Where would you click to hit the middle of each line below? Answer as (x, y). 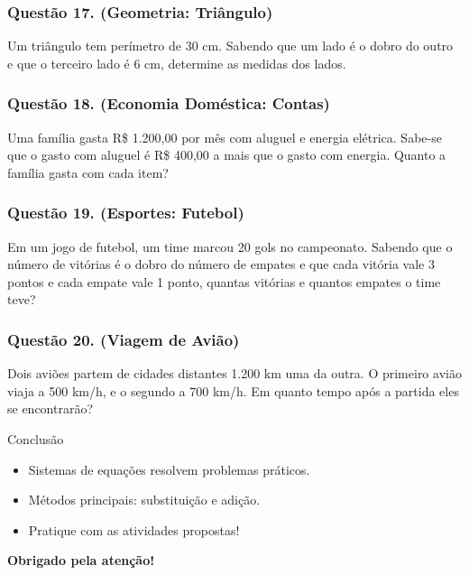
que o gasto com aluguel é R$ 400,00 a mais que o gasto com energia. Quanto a (227, 155)
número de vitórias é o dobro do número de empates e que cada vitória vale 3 (221, 264)
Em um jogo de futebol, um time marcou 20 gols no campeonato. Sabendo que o (230, 246)
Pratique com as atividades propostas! (134, 529)
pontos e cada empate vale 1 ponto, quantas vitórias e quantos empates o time (224, 281)
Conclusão (36, 439)
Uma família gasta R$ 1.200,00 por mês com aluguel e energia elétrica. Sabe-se (225, 137)
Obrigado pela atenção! (81, 560)
